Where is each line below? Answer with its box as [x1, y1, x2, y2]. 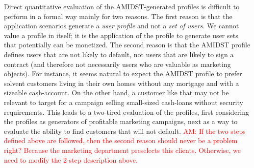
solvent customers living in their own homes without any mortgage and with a [4, 78, 239, 88]
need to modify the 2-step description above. [4, 154, 138, 165]
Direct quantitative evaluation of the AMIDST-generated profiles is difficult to [4, 1, 240, 11]
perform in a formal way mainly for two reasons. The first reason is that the [4, 11, 232, 21]
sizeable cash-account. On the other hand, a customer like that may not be [4, 87, 229, 98]
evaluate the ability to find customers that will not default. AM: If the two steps [4, 126, 246, 136]
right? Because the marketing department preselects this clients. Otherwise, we [4, 145, 241, 155]
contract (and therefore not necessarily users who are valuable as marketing [4, 59, 231, 69]
